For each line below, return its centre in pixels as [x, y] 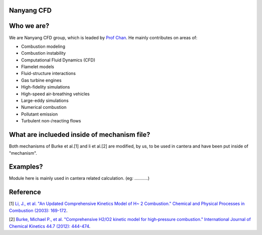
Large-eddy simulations [45, 101]
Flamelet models [38, 67]
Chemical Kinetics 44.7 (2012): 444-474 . [50, 226]
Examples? [26, 167]
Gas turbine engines [41, 80]
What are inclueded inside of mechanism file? [80, 135]
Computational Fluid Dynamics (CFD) [58, 60]
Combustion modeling [43, 46]
